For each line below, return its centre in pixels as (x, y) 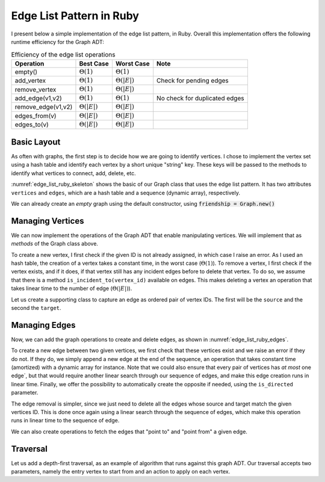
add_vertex (30, 81)
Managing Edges (43, 325)
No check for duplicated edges (200, 98)
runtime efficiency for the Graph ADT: (58, 42)
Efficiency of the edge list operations (63, 54)
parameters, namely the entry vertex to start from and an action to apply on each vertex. (121, 472)
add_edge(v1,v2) (39, 98)
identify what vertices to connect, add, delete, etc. (74, 173)
